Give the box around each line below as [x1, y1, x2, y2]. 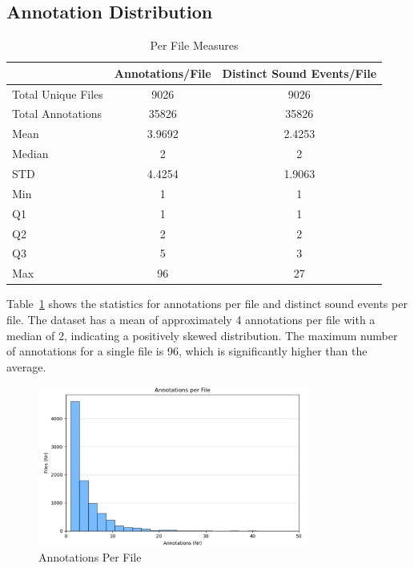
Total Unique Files [12, 85, 103, 102]
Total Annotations [12, 105, 102, 122]
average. [6, 358, 46, 375]
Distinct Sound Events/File [222, 64, 377, 81]
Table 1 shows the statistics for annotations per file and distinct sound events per [6, 295, 408, 312]
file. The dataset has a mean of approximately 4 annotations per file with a [6, 310, 376, 327]
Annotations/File [114, 64, 211, 81]
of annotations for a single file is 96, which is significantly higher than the [6, 343, 368, 359]
